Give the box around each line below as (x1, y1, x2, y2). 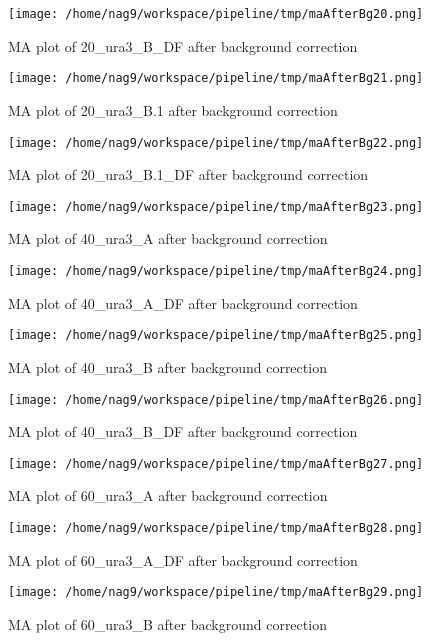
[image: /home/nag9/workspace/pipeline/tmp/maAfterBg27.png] (8, 456, 424, 471)
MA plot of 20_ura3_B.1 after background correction (8, 99, 338, 120)
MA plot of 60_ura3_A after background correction (8, 485, 328, 506)
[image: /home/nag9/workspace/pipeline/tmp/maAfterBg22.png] (8, 135, 424, 150)
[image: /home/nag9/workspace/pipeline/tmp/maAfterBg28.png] (8, 521, 424, 535)
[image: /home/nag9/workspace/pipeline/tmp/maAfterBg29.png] (8, 585, 424, 600)
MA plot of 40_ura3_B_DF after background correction (8, 421, 358, 442)
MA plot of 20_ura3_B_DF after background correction (8, 35, 358, 56)
